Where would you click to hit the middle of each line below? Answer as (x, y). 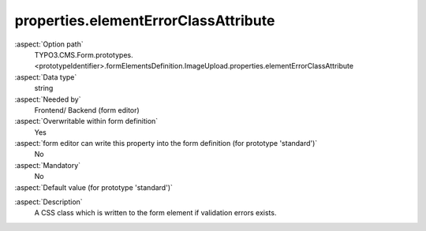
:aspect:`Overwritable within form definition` (86, 121)
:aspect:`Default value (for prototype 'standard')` (94, 187)
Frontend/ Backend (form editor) (87, 110)
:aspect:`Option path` (49, 44)
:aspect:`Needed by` (48, 99)
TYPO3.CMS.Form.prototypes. (84, 54)
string (44, 88)
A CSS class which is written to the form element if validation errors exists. (155, 213)
